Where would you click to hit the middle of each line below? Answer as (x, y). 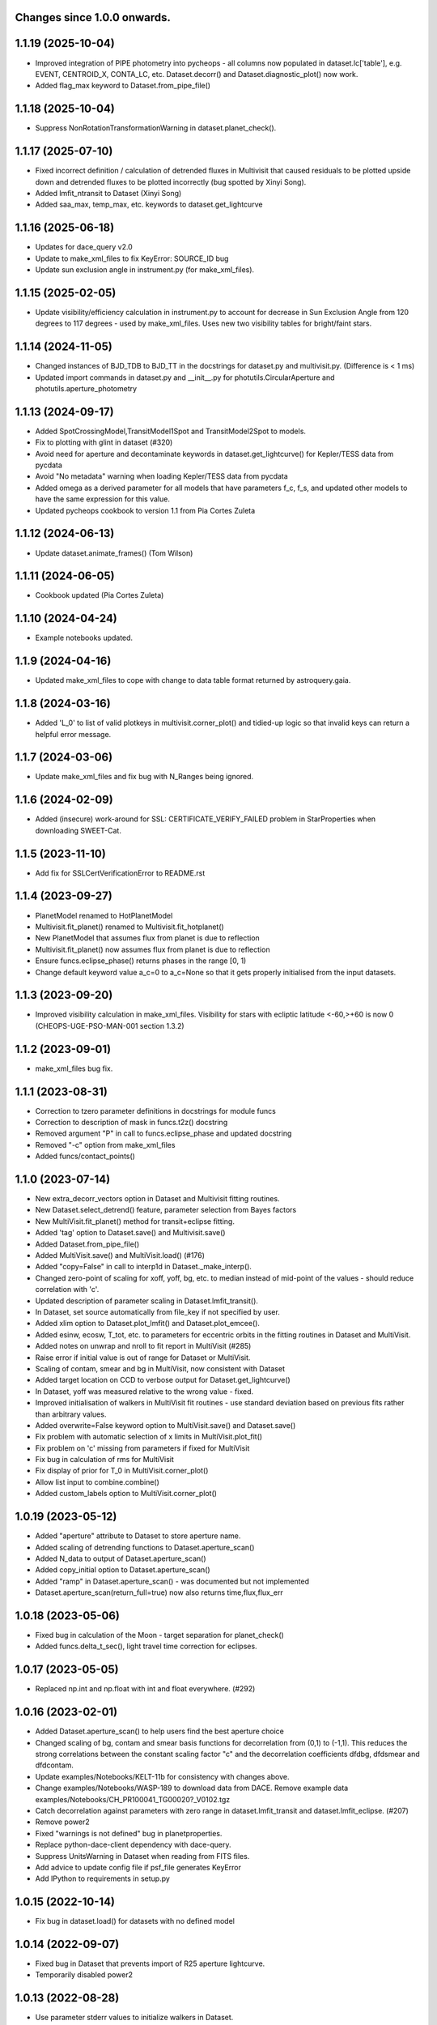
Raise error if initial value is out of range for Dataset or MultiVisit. (143, 1358)
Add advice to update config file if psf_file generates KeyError (138, 1867)
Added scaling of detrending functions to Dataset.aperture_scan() (145, 1547)
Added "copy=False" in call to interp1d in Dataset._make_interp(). (144, 1267)
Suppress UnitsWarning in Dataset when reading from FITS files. (142, 1856)
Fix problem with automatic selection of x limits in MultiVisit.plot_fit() (149, 1437)
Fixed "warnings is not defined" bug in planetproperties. (129, 1833)
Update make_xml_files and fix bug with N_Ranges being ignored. (144, 777)
